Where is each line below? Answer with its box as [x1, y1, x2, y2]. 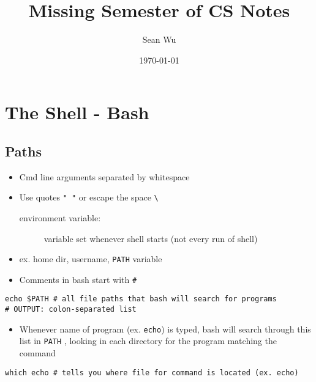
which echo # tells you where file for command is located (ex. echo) [5, 368, 299, 377]
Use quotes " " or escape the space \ [19, 191, 159, 204]
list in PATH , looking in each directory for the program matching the [19, 334, 277, 347]
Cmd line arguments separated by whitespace [19, 170, 190, 183]
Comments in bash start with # [19, 273, 137, 285]
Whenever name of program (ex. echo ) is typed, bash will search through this [19, 322, 311, 335]
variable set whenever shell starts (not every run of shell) [43, 232, 258, 244]
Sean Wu [142, 33, 176, 46]
